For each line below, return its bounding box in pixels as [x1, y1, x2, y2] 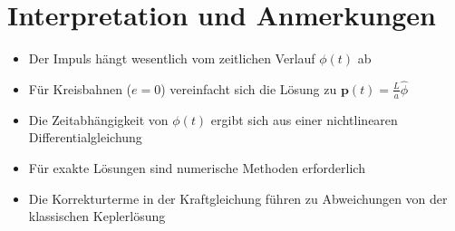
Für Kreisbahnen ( [28, 79, 132, 98]
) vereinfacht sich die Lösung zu [160, 79, 337, 98]
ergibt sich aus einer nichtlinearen [210, 110, 398, 129]
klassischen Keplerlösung [28, 207, 166, 226]
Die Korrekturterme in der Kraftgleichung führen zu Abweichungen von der [28, 188, 448, 207]
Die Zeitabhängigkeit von [28, 110, 169, 129]
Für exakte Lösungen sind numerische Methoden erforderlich [28, 158, 365, 177]
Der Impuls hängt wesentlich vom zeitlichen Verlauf [28, 49, 315, 68]
